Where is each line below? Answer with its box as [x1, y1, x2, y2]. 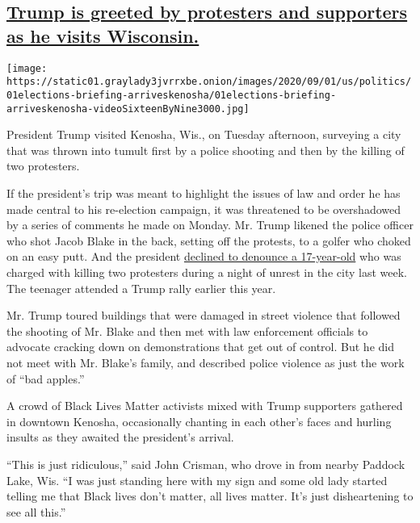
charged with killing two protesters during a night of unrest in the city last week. [6, 263, 407, 280]
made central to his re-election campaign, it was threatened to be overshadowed [6, 200, 401, 217]
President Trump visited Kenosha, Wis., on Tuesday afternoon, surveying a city [6, 126, 401, 143]
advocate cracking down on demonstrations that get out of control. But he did [6, 338, 394, 355]
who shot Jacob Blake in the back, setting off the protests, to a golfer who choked [6, 232, 411, 249]
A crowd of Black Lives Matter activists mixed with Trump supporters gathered [6, 397, 403, 414]
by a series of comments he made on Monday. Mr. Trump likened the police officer [6, 216, 414, 233]
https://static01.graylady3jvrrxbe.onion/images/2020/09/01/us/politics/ [6, 76, 412, 88]
